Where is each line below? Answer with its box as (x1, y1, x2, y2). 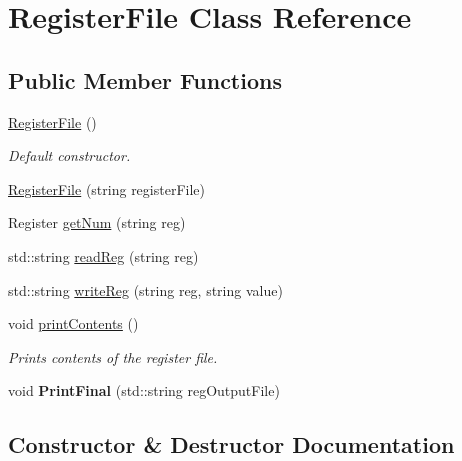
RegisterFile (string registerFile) (8, 178, 205, 199)
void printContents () (8, 313, 139, 334)
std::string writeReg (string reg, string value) (8, 279, 283, 300)
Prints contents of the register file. (8, 346, 218, 367)
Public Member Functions (8, 64, 282, 95)
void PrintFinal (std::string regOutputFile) (8, 380, 280, 401)
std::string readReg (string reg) (8, 245, 199, 266)
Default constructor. (8, 145, 131, 166)
